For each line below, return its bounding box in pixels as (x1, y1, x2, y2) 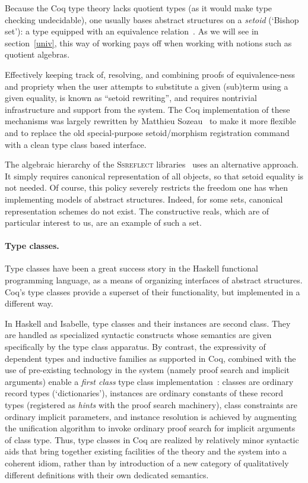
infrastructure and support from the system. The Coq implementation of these (5, 103, 290, 115)
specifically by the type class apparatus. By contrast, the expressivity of (5, 340, 266, 353)
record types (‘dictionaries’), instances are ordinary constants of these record (5, 387, 284, 399)
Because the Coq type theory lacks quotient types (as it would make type (5, 2, 272, 14)
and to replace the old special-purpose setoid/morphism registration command (5, 126, 290, 138)
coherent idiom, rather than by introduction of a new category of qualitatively (5, 456, 289, 469)
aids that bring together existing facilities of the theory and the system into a (5, 445, 287, 457)
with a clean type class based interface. (5, 138, 147, 150)
